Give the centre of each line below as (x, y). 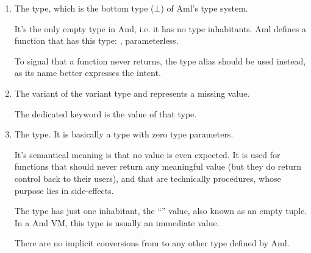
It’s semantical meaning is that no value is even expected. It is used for (147, 154)
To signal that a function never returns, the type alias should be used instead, (160, 61)
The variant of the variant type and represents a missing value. (132, 93)
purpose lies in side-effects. (64, 190)
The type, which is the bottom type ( (84, 8)
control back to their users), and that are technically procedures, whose (148, 178)
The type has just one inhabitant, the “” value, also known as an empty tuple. (161, 211)
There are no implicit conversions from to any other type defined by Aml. (152, 243)
